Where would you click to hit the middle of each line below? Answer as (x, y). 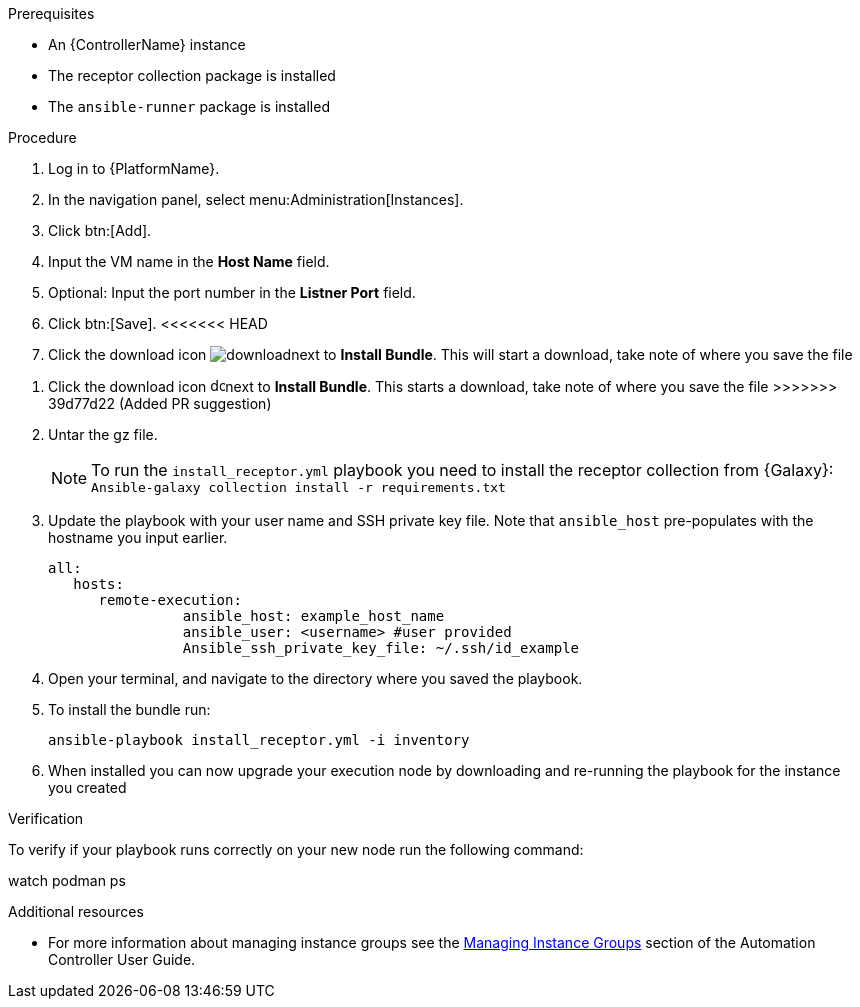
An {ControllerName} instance (147, 44)
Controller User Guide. (122, 959)
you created (87, 787)
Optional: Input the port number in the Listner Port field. (232, 292)
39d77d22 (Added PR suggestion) (160, 403)
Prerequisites (51, 13)
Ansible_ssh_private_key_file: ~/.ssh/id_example (381, 648)
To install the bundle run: (129, 709)
